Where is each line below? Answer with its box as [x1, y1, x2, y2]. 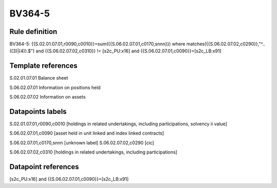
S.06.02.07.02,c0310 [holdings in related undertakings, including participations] [9, 149, 177, 155]
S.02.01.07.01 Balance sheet [9, 75, 68, 81]
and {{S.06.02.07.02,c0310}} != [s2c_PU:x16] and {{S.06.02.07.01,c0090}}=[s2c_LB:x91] [35, 48, 222, 54]
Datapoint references [9, 162, 80, 172]
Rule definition [9, 27, 57, 36]
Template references [9, 62, 78, 70]
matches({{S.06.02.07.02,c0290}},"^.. [186, 41, 265, 47]
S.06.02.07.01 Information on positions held [9, 84, 101, 90]
